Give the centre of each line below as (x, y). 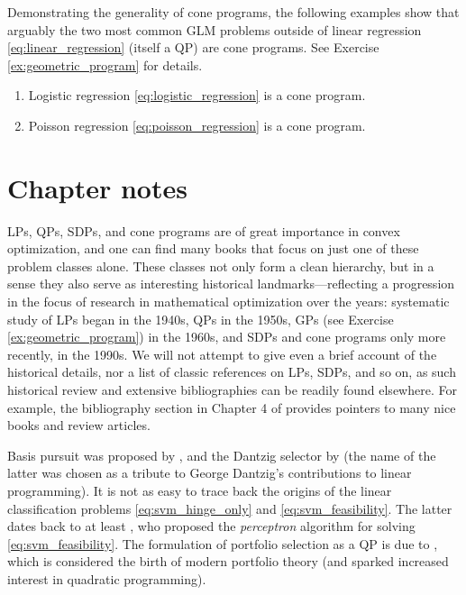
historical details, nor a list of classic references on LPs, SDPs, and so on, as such (232, 372)
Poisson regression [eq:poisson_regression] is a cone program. (197, 125)
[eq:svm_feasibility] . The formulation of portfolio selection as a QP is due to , (223, 543)
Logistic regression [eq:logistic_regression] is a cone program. (197, 95)
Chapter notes (97, 187)
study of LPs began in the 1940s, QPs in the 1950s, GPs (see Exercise (201, 319)
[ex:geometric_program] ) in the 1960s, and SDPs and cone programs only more (227, 337)
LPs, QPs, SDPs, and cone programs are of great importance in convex (204, 230)
